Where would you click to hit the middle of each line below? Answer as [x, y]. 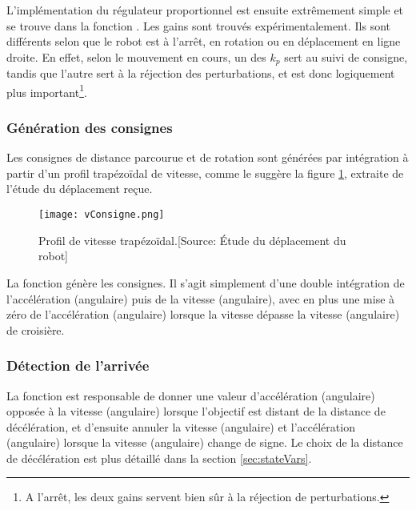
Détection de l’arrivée [78, 365]
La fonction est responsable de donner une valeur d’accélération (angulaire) [191, 395]
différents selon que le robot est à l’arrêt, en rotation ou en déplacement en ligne [204, 41]
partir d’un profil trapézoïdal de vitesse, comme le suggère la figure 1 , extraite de [205, 173]
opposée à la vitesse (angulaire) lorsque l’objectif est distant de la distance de [196, 411]
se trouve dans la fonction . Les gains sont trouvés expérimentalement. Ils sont [198, 25]
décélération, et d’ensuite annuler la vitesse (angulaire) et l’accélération [181, 426]
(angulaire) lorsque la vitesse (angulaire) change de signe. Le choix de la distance [205, 442]
